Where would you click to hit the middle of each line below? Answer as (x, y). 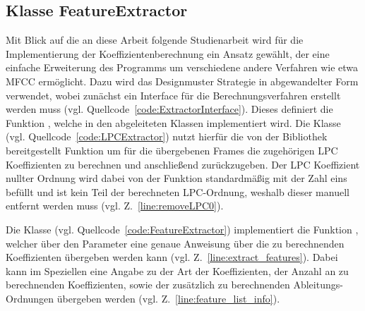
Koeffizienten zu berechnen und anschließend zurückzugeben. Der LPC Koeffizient (183, 164)
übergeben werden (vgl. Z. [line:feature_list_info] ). (168, 298)
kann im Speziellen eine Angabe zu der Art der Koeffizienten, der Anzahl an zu (177, 270)
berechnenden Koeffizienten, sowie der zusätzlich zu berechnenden (148, 285)
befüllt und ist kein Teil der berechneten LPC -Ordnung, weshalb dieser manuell (178, 191)
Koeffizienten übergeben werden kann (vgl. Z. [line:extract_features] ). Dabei (172, 257)
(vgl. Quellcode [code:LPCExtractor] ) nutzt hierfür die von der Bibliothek (167, 136)
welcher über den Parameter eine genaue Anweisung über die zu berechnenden (175, 243)
